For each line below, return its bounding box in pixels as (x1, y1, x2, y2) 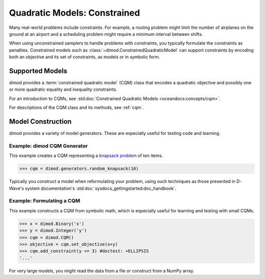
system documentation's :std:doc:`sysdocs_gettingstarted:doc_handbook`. (25, 185, 177, 191)
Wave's (9, 185, 24, 191)
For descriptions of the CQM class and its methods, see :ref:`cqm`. (9, 104, 144, 110)
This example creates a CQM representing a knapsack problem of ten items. (9, 152, 163, 159)
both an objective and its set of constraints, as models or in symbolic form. (9, 54, 160, 60)
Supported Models (9, 67, 67, 75)
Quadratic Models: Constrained (9, 7, 140, 18)
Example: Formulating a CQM (9, 198, 80, 204)
